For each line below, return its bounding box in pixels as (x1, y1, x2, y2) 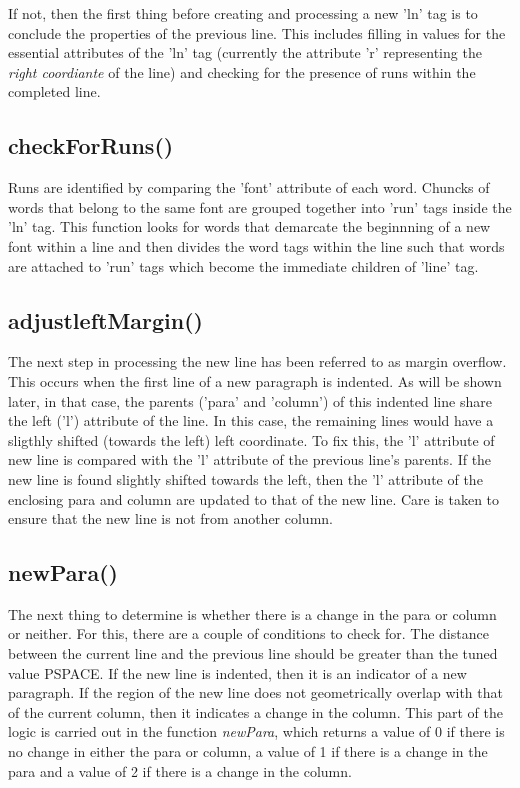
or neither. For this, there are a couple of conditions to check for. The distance (8, 623, 489, 644)
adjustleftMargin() (8, 304, 203, 335)
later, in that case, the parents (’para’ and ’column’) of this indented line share (8, 390, 492, 411)
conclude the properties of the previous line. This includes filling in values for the (8, 22, 506, 43)
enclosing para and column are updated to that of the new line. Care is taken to (8, 488, 500, 509)
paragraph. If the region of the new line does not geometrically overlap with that (8, 682, 503, 703)
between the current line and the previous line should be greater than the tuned (8, 643, 498, 664)
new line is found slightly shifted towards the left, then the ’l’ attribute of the (8, 468, 483, 489)
